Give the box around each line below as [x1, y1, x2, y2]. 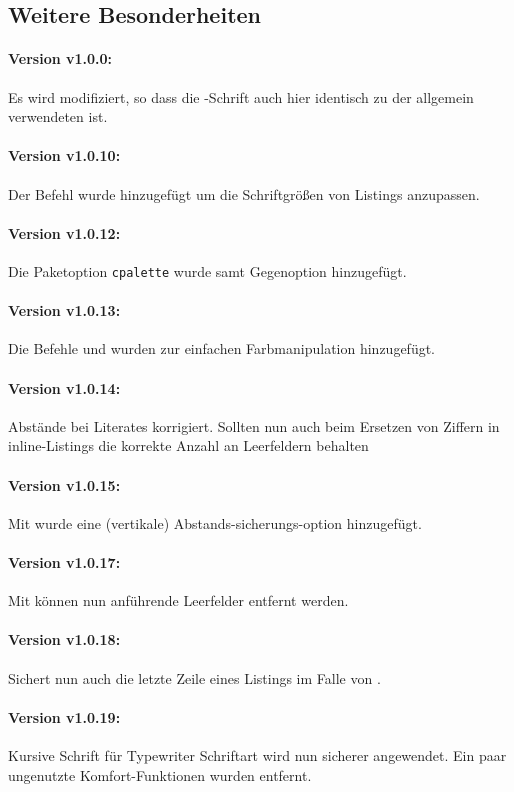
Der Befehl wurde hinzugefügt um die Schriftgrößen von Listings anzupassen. [8, 183, 480, 204]
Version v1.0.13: [8, 300, 121, 321]
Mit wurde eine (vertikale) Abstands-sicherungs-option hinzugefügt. [8, 512, 422, 533]
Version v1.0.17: [8, 551, 121, 572]
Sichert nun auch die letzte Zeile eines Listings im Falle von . [8, 667, 381, 688]
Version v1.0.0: [8, 48, 113, 69]
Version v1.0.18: [8, 629, 121, 650]
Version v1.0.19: [8, 706, 121, 727]
